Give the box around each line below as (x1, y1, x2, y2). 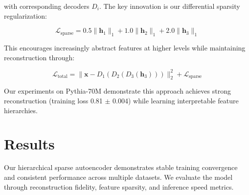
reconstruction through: (4, 52, 75, 62)
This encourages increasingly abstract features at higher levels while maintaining (4, 42, 246, 52)
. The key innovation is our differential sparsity (99, 1, 240, 11)
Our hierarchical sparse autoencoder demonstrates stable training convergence (4, 162, 238, 172)
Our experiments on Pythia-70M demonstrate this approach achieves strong (4, 86, 231, 96)
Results (4, 134, 55, 154)
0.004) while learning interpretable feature (113, 96, 239, 106)
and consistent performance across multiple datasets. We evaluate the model (4, 171, 233, 182)
